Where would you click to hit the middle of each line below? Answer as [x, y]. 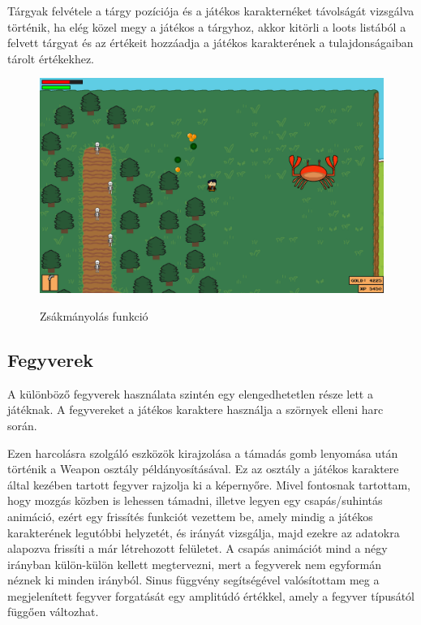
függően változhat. [53, 612]
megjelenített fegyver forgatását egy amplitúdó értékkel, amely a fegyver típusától [211, 595]
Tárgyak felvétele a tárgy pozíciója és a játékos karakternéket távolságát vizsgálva [211, 11]
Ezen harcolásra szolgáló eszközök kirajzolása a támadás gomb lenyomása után [203, 453]
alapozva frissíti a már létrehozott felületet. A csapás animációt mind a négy [198, 548]
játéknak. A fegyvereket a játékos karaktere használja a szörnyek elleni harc [195, 409]
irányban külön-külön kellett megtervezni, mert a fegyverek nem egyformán [195, 564]
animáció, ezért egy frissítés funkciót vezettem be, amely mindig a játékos [190, 516]
